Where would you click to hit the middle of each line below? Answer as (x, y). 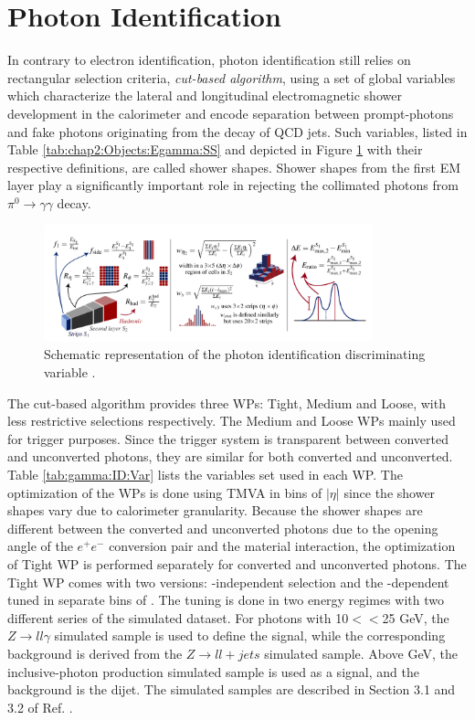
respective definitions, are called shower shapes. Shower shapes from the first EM (234, 167)
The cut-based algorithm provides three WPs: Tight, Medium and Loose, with (227, 402)
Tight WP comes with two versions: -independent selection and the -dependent (228, 582)
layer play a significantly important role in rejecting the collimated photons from (233, 185)
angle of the (40, 546)
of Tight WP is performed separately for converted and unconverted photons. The (237, 563)
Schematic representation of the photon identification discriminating (235, 354)
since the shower (390, 492)
